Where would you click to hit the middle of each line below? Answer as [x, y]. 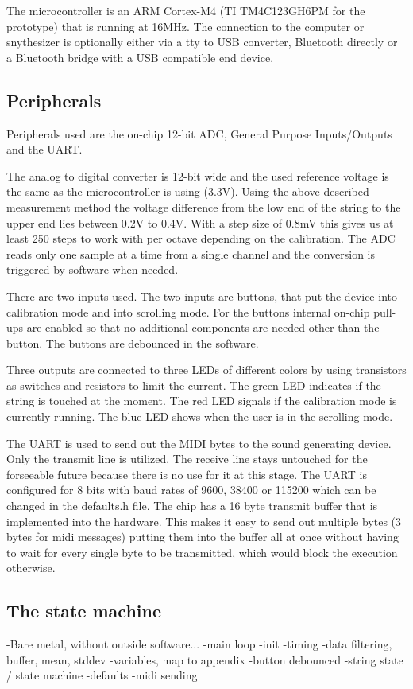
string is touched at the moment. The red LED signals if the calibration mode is [202, 401]
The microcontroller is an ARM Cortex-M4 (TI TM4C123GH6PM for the [186, 10]
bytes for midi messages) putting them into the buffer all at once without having [203, 537]
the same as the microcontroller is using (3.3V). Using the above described [188, 191]
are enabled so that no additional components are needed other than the [203, 327]
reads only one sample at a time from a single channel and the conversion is [191, 253]
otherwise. [31, 568]
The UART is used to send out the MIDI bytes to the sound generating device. [199, 443]
